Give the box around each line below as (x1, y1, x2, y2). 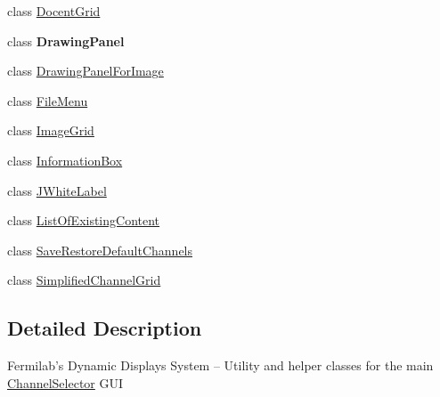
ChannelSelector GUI (7, 373, 124, 392)
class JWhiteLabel (7, 181, 107, 199)
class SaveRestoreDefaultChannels (7, 240, 193, 259)
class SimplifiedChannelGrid (7, 271, 161, 289)
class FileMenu (7, 91, 88, 109)
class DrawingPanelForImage (7, 61, 164, 80)
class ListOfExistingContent (7, 211, 160, 230)
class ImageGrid (7, 121, 94, 140)
